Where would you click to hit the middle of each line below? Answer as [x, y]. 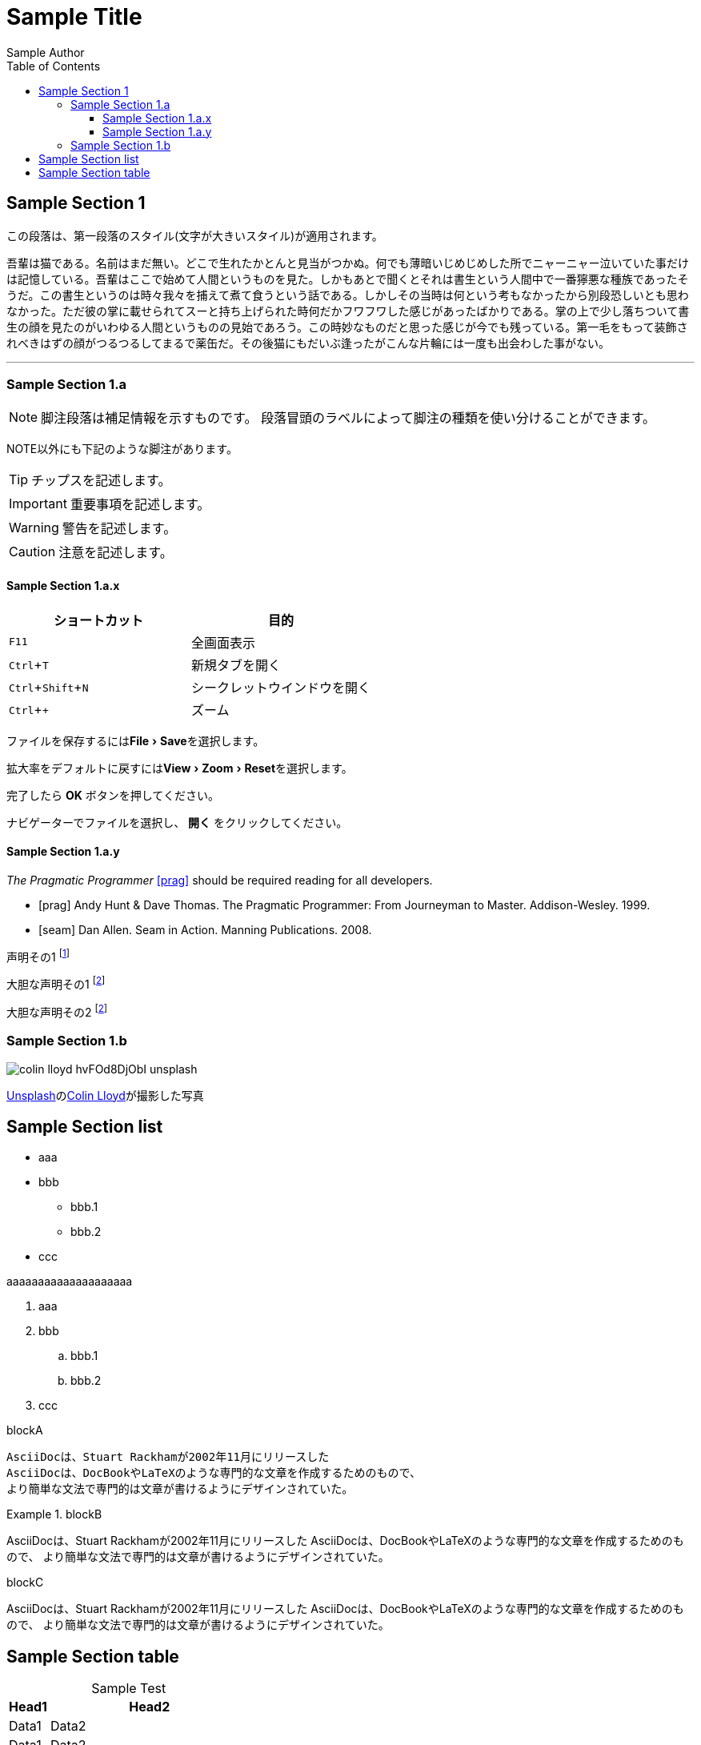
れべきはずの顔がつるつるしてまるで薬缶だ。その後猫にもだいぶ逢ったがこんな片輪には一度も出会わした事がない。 [308, 343]
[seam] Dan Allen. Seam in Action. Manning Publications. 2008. [205, 929]
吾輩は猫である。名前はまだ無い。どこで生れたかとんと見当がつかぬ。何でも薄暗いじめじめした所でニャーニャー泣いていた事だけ [348, 263]
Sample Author [46, 52]
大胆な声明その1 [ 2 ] [56, 983]
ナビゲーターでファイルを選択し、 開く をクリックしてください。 [177, 822]
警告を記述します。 [119, 529]
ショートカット [99, 620]
